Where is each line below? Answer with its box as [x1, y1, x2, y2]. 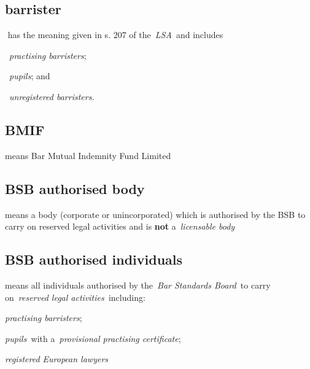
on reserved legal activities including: [5, 290, 145, 303]
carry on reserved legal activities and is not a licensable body [5, 220, 235, 233]
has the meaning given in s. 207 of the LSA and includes [7, 28, 223, 41]
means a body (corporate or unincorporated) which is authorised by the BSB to [5, 208, 306, 220]
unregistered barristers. [9, 90, 95, 103]
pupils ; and [9, 69, 50, 82]
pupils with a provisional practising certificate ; [5, 332, 181, 344]
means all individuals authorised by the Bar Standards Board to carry [5, 278, 271, 291]
